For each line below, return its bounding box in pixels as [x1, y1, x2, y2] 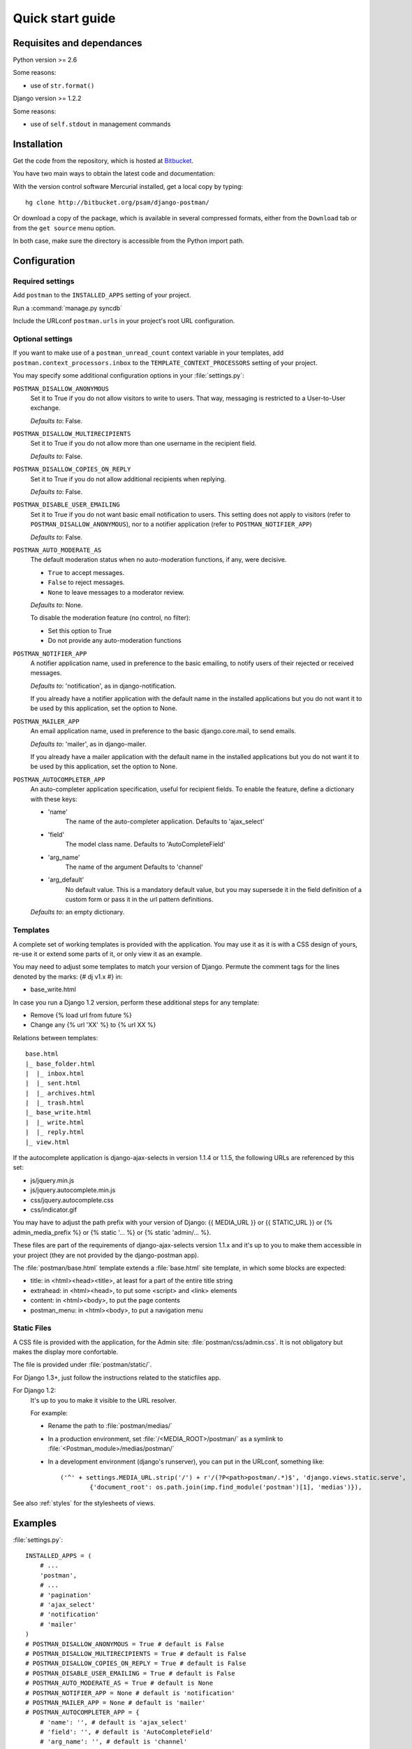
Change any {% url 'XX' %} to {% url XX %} [30, 1021, 156, 1029]
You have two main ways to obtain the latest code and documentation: [13, 169, 216, 178]
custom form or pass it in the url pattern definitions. [65, 895, 214, 904]
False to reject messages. [47, 578, 125, 587]
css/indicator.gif [30, 1205, 77, 1214]
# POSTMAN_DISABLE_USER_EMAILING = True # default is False [25, 1669, 235, 1677]
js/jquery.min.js [30, 1176, 75, 1184]
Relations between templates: [13, 1033, 98, 1042]
